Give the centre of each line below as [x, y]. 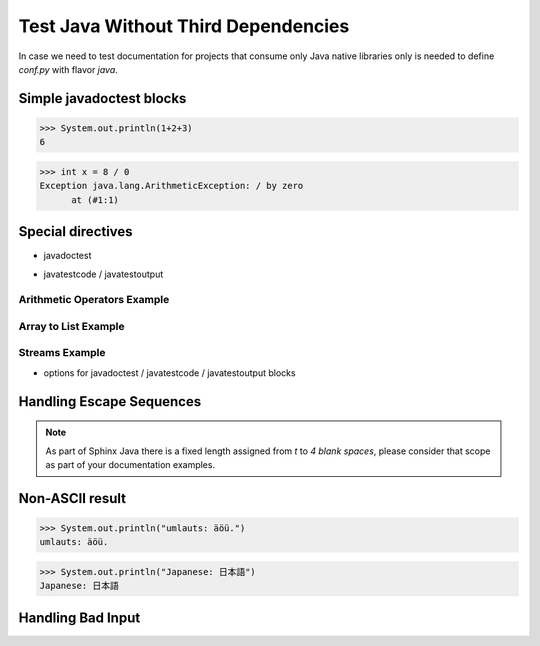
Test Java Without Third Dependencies [184, 26]
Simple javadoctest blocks [102, 98]
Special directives [76, 231]
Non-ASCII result [72, 498]
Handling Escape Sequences [110, 401]
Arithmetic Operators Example [94, 300]
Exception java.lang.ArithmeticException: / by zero [171, 186]
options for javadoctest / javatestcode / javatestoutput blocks [169, 372]
